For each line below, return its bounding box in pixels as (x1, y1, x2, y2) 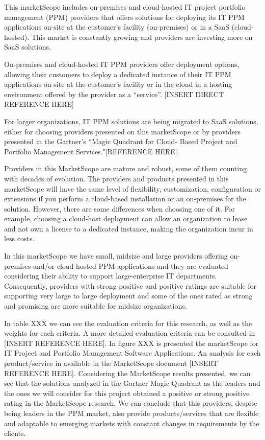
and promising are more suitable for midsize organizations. (4, 300, 187, 311)
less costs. (4, 233, 35, 244)
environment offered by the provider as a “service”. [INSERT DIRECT (4, 88, 224, 99)
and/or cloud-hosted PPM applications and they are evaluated (33, 260, 228, 271)
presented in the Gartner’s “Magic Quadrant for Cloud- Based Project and (4, 136, 237, 147)
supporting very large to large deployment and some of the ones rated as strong (4, 290, 253, 301)
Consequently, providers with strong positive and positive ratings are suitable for (4, 280, 257, 291)
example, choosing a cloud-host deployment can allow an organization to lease (4, 213, 248, 224)
